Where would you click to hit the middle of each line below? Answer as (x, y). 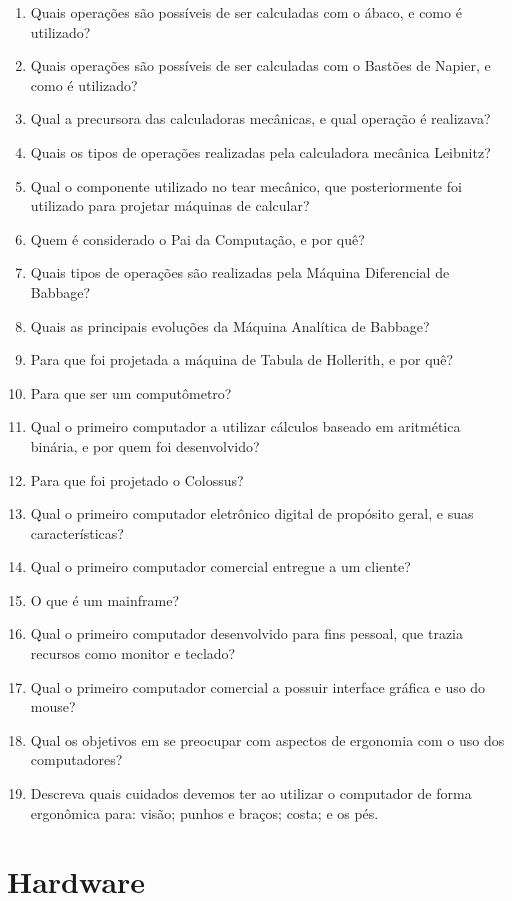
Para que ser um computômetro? (131, 392)
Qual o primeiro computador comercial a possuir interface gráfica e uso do (258, 686)
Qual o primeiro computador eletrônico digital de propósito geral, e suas (252, 513)
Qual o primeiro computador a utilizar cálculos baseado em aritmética (245, 426)
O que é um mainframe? (104, 599)
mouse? (53, 706)
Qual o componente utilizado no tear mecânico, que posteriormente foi (246, 185)
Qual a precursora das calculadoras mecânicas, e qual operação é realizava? (260, 118)
